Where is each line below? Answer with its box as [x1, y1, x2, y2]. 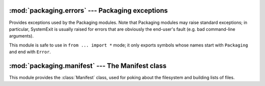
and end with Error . [9, 49, 51, 55]
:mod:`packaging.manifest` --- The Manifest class [9, 62, 167, 70]
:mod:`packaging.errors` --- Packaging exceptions [9, 6, 168, 15]
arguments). [9, 33, 34, 39]
